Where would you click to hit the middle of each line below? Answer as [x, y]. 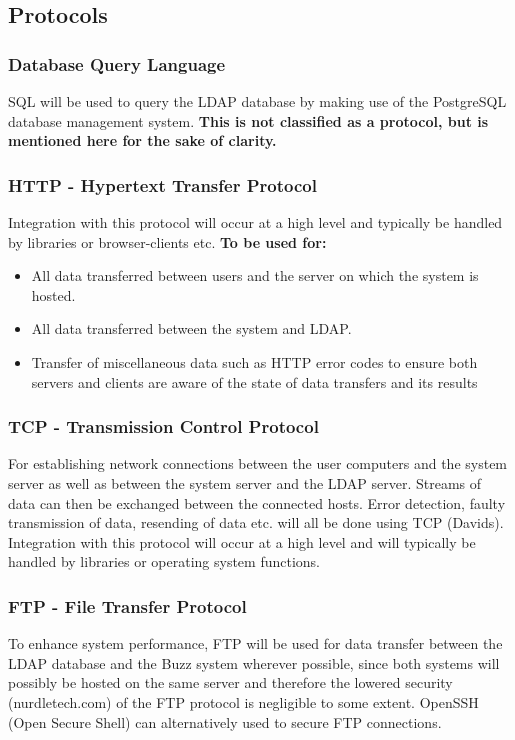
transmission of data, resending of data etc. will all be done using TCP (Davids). [256, 522]
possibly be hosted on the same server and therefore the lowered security [230, 682]
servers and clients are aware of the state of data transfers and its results [254, 381]
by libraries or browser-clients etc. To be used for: [167, 241]
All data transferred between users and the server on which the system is [255, 275]
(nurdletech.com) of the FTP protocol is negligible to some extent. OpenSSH [243, 701]
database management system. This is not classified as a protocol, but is [248, 120]
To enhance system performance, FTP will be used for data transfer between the [255, 643]
